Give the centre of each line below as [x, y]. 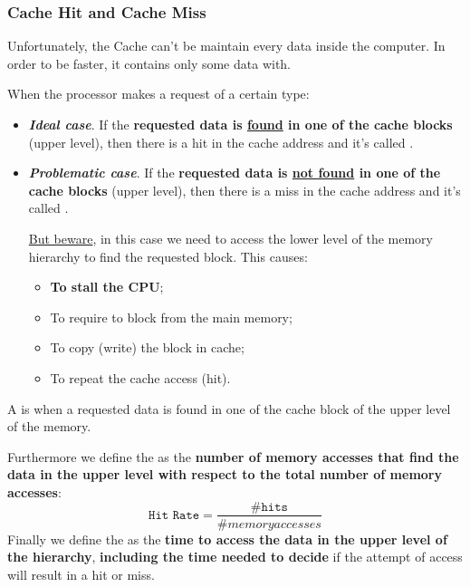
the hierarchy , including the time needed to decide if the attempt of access [235, 557]
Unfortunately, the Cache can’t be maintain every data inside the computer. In [226, 46]
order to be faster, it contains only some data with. [149, 63]
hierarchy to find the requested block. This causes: [168, 256]
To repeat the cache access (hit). [140, 377]
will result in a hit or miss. [81, 574]
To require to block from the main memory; [171, 317]
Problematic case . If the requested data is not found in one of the [235, 173]
